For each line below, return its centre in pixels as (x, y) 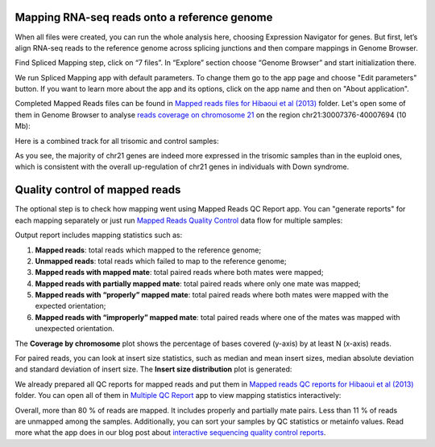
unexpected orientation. (75, 329)
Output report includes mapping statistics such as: (99, 235)
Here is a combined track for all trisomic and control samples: (117, 141)
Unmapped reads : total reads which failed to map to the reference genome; (161, 260)
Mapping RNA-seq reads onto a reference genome (144, 17)
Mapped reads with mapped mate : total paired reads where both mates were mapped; (179, 273)
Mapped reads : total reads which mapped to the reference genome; (148, 250)
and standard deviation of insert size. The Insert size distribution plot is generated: (153, 369)
